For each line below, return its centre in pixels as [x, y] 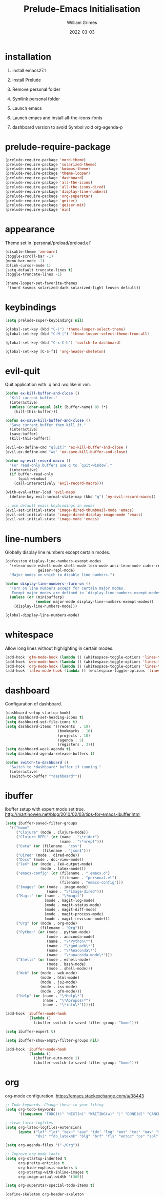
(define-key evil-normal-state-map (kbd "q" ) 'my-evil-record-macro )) [83, 496]
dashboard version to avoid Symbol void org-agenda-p [67, 127]
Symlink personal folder [36, 99]
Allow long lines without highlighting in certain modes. [59, 648]
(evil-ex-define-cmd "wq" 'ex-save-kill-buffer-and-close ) [66, 452]
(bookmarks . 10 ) [75, 731]
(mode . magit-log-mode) [70, 901]
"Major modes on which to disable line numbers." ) [62, 575]
